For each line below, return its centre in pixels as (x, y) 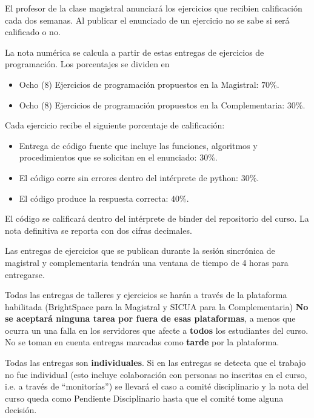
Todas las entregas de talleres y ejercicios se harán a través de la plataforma (146, 295)
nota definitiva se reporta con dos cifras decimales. (99, 230)
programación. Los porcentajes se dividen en (87, 64)
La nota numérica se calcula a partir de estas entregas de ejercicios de (135, 52)
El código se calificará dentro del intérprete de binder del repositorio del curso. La (157, 218)
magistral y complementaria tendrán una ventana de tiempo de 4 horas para (147, 262)
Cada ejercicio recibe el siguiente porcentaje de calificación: (115, 125)
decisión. (21, 410)
